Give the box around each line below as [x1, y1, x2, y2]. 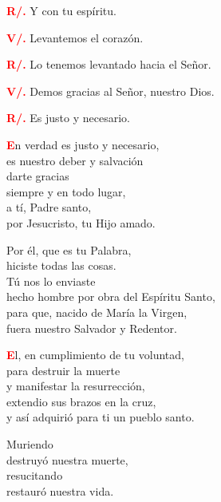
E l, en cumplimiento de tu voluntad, [6, 346, 184, 363]
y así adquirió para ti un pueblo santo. [6, 409, 195, 425]
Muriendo [6, 436, 53, 453]
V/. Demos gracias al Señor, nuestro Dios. [6, 82, 215, 99]
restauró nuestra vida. [6, 482, 114, 499]
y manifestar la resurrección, [6, 377, 145, 394]
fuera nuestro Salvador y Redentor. [6, 319, 177, 336]
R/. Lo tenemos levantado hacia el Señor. [6, 56, 211, 73]
